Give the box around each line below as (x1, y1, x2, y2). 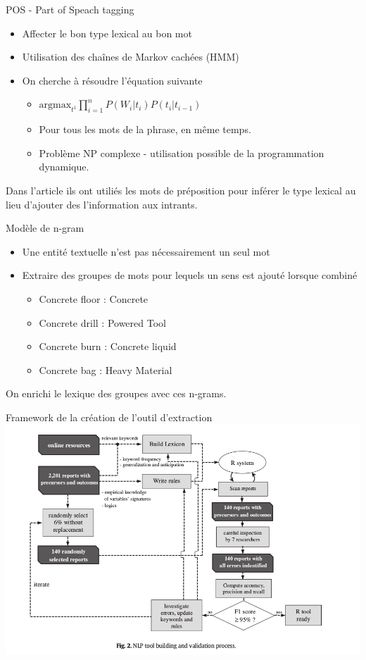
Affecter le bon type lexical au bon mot (22, 25, 192, 40)
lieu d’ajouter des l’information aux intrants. (6, 197, 198, 211)
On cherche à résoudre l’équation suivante (22, 73, 203, 87)
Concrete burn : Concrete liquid (39, 339, 177, 354)
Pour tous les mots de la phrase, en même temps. (39, 122, 251, 137)
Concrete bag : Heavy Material (39, 362, 172, 377)
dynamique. (39, 159, 89, 174)
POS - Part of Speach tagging (6, 2, 134, 16)
